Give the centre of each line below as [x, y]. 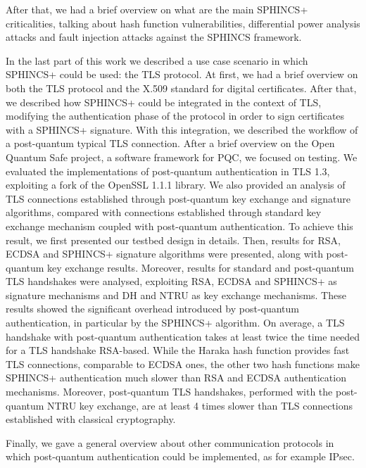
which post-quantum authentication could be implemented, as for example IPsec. [180, 456]
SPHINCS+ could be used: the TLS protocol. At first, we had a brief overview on [182, 74]
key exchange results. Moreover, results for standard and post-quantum [201, 267]
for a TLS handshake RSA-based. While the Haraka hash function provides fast [178, 350]
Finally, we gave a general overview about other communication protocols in [170, 442]
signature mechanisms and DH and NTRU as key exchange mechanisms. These [176, 295]
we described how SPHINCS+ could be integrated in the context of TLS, [164, 102]
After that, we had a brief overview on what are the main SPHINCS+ [157, 9]
